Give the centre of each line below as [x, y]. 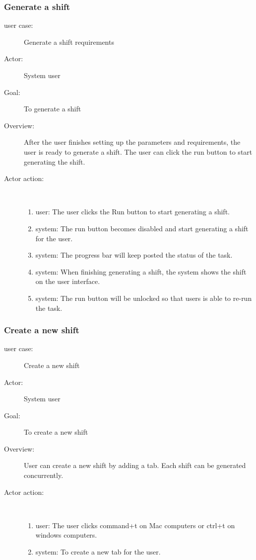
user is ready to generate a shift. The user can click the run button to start [138, 151]
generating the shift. [55, 161]
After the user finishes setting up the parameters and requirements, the [132, 142]
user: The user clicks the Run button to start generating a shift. [132, 212]
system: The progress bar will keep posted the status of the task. [134, 255]
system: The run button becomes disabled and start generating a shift [142, 228]
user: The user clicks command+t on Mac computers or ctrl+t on [135, 525]
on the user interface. [68, 281]
